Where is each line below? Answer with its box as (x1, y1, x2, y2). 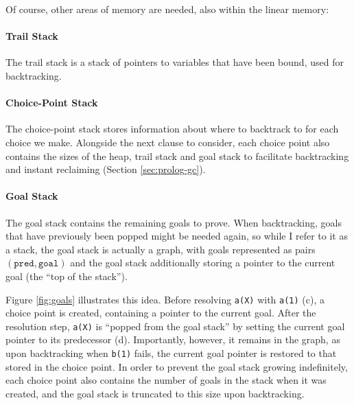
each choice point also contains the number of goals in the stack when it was (5, 373, 327, 387)
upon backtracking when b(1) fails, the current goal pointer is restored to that (5, 346, 337, 360)
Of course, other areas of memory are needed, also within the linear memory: (5, 2, 329, 16)
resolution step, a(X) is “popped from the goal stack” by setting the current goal (5, 319, 345, 333)
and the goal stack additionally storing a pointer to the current (70, 255, 335, 270)
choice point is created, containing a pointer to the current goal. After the (5, 305, 316, 320)
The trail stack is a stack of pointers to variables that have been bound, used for (5, 55, 344, 69)
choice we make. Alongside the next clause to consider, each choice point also (5, 135, 330, 149)
